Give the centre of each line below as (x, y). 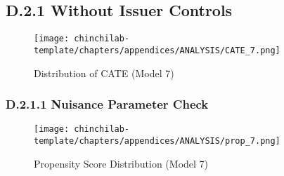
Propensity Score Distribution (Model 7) (121, 163)
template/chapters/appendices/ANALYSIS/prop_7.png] (157, 141)
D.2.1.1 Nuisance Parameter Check (107, 104)
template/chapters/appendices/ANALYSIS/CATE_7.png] (157, 50)
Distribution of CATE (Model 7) (104, 73)
